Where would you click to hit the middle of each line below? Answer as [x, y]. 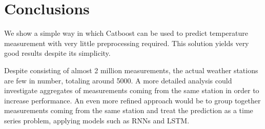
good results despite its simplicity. [57, 53]
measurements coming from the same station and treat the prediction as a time [129, 110]
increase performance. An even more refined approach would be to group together [132, 100]
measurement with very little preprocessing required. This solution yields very [127, 43]
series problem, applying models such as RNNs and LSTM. [97, 120]
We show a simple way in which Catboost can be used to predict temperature [126, 33]
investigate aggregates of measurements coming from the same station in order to [132, 90]
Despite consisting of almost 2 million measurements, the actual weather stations [131, 70]
